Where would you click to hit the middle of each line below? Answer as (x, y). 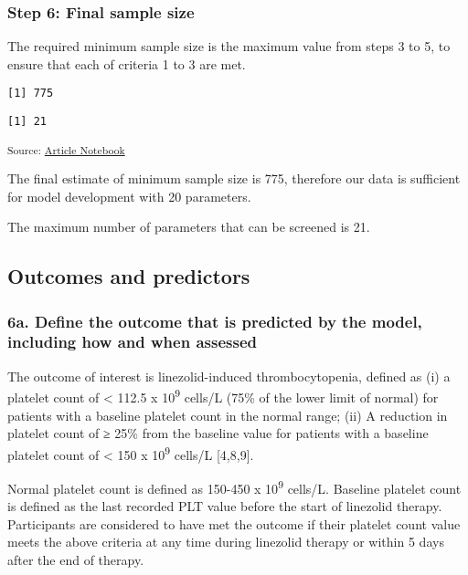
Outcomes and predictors (129, 276)
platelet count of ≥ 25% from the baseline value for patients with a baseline (218, 433)
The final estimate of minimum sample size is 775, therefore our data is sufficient (234, 178)
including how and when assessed (132, 342)
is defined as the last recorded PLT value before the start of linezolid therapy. (225, 506)
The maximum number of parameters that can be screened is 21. (189, 227)
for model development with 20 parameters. (129, 196)
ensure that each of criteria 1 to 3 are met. (127, 63)
